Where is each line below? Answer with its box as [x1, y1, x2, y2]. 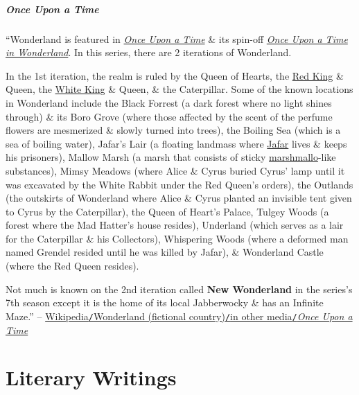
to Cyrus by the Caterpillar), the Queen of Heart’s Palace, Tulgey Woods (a [6, 204, 329, 218]
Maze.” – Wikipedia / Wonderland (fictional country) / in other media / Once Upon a [6, 308, 353, 323]
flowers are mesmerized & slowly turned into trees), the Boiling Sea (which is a [6, 123, 341, 137]
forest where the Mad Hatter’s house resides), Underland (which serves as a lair [6, 218, 344, 232]
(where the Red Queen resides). [6, 258, 139, 273]
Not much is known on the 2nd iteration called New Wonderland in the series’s [6, 281, 353, 296]
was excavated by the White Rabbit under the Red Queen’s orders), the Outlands [6, 177, 353, 191]
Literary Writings [6, 363, 177, 392]
